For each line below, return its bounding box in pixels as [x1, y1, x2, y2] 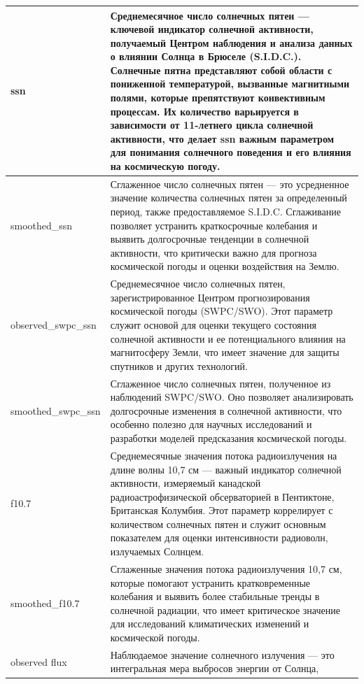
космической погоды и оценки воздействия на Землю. [110, 259, 339, 273]
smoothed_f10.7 [10, 595, 80, 610]
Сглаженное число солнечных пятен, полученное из [110, 376, 331, 390]
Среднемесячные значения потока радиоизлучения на [110, 448, 337, 462]
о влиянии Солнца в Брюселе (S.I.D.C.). [110, 49, 302, 64]
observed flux [10, 654, 67, 669]
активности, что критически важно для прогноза [110, 245, 317, 259]
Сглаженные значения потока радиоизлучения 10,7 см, [110, 561, 342, 576]
